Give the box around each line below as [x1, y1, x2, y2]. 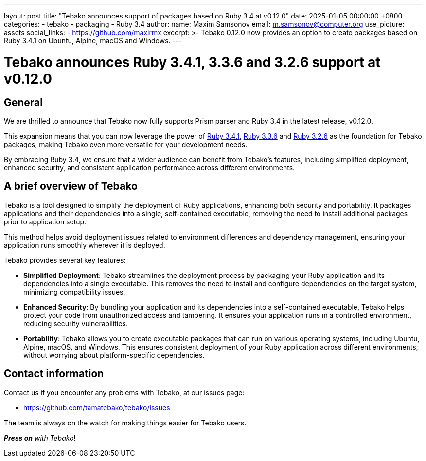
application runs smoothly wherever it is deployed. [4, 240, 165, 249]
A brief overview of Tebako [4, 180, 138, 193]
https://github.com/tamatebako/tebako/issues [23, 403, 170, 412]
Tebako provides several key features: [4, 256, 126, 264]
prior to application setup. [4, 217, 87, 226]
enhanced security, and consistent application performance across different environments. [4, 163, 295, 172]
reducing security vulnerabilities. [23, 319, 128, 328]
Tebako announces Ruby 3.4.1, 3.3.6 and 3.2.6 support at [4, 54, 381, 71]
